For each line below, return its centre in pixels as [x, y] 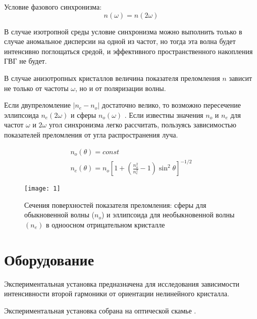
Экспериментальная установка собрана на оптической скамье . [100, 310]
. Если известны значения [164, 115]
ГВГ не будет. [25, 61]
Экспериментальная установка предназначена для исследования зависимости [122, 283]
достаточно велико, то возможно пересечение [171, 105]
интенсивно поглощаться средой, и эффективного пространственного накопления [128, 51]
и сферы [84, 115]
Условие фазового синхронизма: [53, 7]
